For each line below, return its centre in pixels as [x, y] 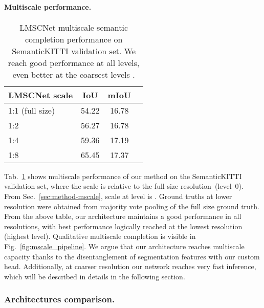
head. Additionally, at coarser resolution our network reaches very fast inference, [130, 266]
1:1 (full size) [32, 110]
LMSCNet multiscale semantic [74, 27]
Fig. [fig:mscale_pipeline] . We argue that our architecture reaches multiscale [124, 246]
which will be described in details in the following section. [95, 276]
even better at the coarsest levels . [74, 74]
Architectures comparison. [60, 299]
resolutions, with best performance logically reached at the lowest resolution [123, 226]
